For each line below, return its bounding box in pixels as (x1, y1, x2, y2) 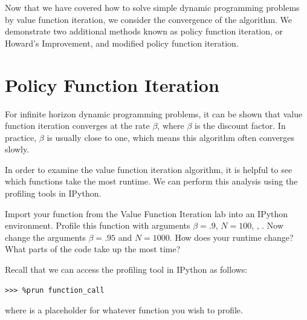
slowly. (5, 143, 30, 155)
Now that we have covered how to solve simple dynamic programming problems (5, 1, 300, 13)
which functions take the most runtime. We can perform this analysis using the (5, 175, 298, 188)
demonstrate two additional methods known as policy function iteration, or (5, 25, 283, 38)
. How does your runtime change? (169, 230, 294, 243)
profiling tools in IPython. (5, 187, 102, 200)
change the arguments (5, 230, 86, 243)
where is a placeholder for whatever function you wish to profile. (5, 304, 243, 316)
